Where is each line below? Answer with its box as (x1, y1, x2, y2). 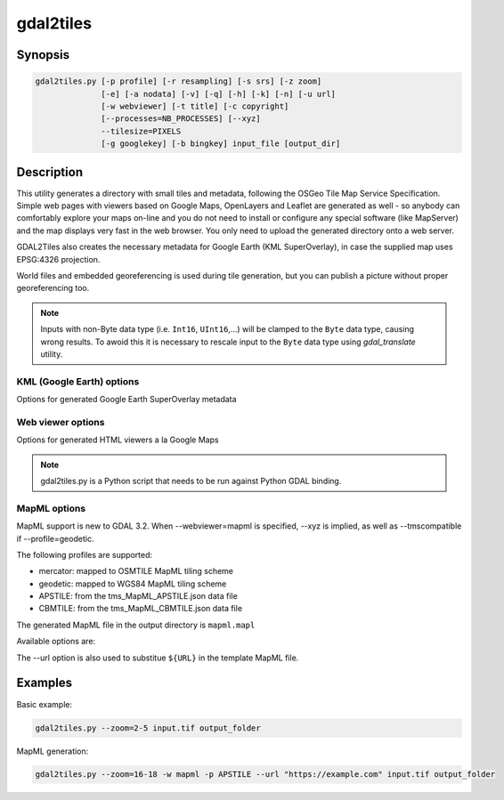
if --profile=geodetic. (16, 533, 94, 544)
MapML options (16, 502, 86, 514)
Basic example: (16, 699, 73, 709)
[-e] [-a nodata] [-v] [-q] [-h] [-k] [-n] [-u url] (101, 89, 337, 99)
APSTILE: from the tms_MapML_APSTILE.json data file (38, 591, 238, 602)
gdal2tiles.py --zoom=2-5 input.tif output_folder (35, 723, 262, 733)
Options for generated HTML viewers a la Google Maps (16, 434, 219, 445)
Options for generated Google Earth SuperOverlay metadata (16, 394, 237, 405)
